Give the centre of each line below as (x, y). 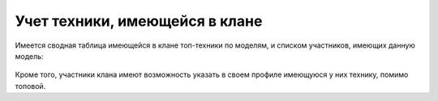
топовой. (30, 86)
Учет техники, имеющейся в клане (139, 21)
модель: (29, 56)
